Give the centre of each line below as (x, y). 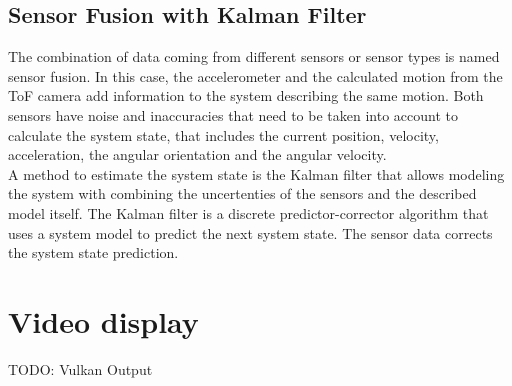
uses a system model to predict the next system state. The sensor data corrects (250, 232)
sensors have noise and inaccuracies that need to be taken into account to (233, 114)
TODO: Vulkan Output (80, 368)
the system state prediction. (93, 252)
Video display (103, 320)
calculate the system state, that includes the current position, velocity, (223, 134)
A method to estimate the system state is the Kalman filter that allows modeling (256, 173)
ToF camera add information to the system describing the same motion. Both (246, 95)
